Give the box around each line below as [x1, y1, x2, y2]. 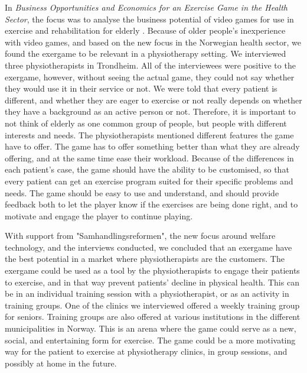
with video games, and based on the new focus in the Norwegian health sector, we [5, 35, 302, 48]
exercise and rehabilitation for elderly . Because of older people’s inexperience [5, 24, 286, 37]
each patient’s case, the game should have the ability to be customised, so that [5, 163, 289, 176]
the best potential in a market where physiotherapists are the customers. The [5, 252, 285, 265]
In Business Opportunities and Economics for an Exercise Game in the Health [5, 1, 288, 13]
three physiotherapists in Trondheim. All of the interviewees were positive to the [5, 59, 296, 71]
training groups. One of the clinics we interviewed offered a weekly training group [5, 299, 300, 311]
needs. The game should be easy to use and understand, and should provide [5, 186, 279, 199]
